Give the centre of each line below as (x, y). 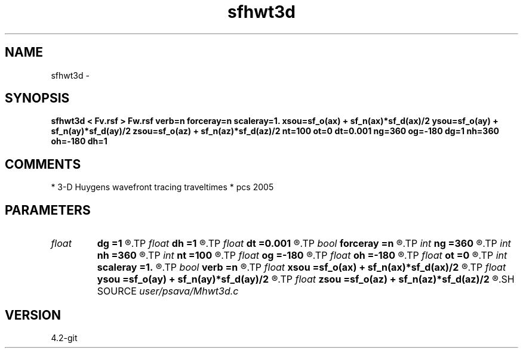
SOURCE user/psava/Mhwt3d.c (168, 291)
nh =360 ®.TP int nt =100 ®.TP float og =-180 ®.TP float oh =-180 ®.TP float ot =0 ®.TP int (302, 256)
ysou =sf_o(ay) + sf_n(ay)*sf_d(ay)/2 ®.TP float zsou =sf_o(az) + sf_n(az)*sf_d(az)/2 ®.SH (306, 279)
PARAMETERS (48, 210)
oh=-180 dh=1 (79, 141)
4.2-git (64, 337)
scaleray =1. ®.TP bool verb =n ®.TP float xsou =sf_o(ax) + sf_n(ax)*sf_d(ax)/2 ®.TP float (302, 267)
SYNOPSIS (37, 98)
